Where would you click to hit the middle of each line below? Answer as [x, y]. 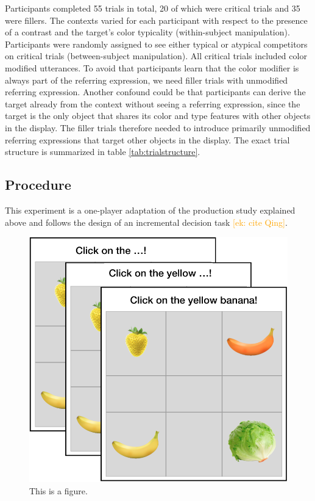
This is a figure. [58, 490]
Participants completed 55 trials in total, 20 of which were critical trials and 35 [153, 8]
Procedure [38, 185]
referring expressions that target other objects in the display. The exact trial [147, 139]
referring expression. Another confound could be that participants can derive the [155, 92]
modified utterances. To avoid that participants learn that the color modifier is [152, 67]
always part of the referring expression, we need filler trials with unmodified [147, 80]
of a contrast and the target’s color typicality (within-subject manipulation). [147, 32]
